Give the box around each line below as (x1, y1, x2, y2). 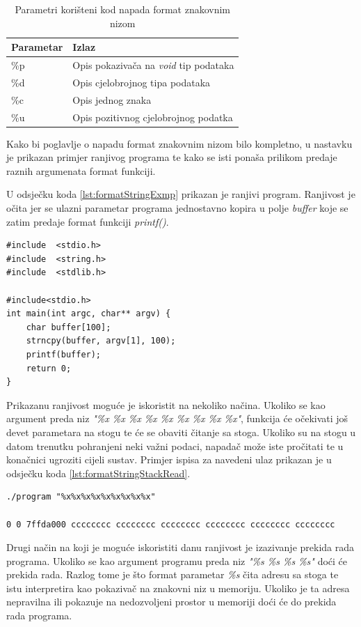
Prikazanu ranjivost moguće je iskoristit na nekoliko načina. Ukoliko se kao (6, 397, 326, 412)
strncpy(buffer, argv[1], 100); (26, 336, 176, 346)
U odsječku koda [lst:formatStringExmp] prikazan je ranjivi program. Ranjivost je (6, 187, 355, 201)
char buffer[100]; (26, 322, 111, 332)
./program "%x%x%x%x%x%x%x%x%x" (6, 492, 156, 502)
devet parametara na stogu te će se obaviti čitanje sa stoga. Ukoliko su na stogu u (6, 424, 356, 439)
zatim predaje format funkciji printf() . (6, 214, 169, 229)
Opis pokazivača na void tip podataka (72, 58, 234, 72)
